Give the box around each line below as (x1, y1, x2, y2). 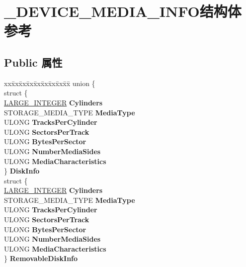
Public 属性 (4, 54, 63, 70)
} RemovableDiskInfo (4, 253, 78, 264)
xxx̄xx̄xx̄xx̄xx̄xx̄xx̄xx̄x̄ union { (4, 78, 95, 88)
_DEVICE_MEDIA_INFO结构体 (4, 1, 242, 21)
